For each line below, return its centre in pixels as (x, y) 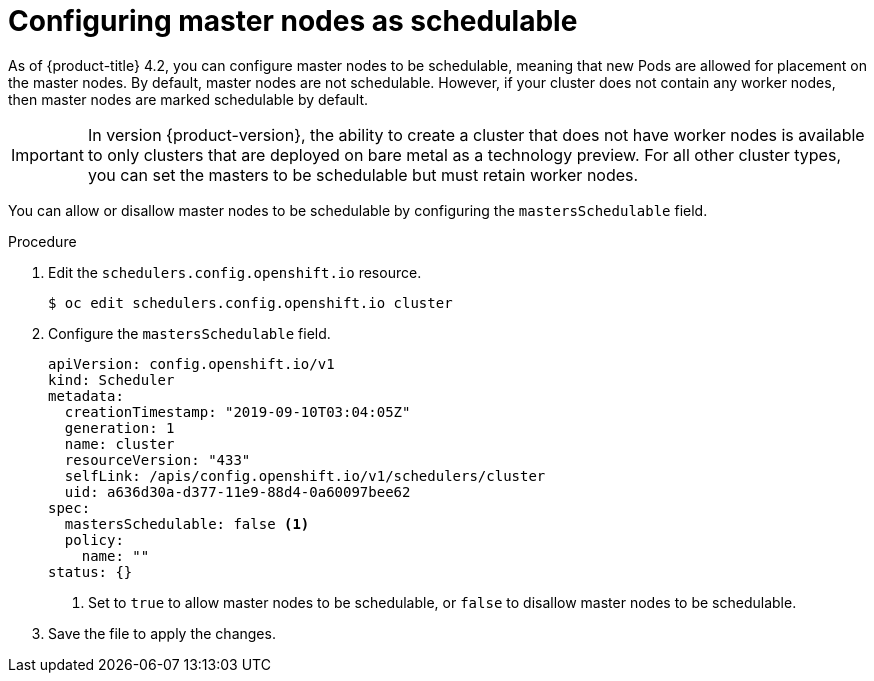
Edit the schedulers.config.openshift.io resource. (235, 272)
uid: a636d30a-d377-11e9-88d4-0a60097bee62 (237, 491)
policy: (94, 539)
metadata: (86, 395)
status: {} (90, 571)
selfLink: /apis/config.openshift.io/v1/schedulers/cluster (305, 475)
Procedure (42, 241)
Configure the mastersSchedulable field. (189, 333)
